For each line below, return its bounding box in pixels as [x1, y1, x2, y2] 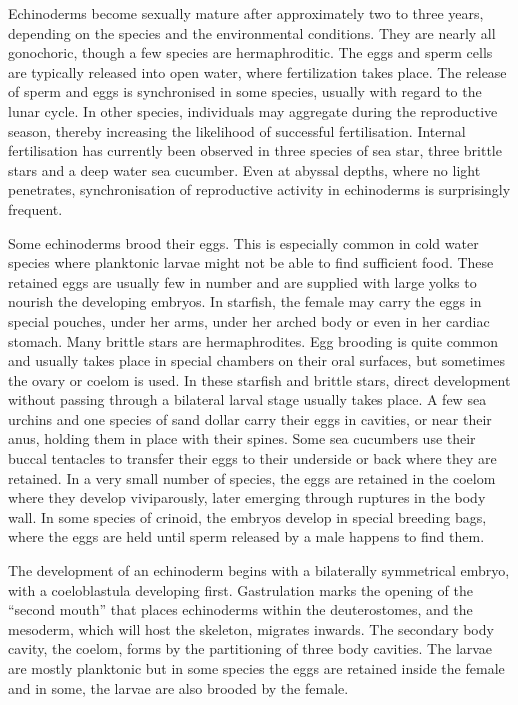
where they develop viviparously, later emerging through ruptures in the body [8, 487, 486, 508]
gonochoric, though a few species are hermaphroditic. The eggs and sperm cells [8, 42, 493, 63]
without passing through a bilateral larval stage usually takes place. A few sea [8, 389, 487, 410]
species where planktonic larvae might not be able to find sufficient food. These [8, 252, 494, 273]
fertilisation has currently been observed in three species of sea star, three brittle [8, 140, 502, 161]
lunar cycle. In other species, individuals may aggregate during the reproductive [8, 100, 498, 121]
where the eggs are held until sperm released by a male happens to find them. [8, 526, 485, 547]
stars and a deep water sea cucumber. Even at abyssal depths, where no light [8, 159, 481, 180]
